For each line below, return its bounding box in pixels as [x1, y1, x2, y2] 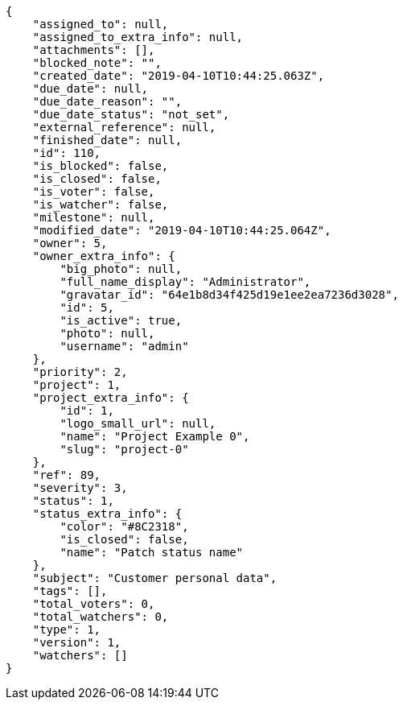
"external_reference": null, [32, 121, 216, 134]
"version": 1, [32, 636, 121, 649]
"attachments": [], [32, 43, 155, 56]
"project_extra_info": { [32, 391, 189, 404]
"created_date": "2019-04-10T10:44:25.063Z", [32, 69, 325, 82]
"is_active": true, [60, 314, 183, 327]
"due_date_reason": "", [32, 95, 183, 108]
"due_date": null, [32, 82, 149, 95]
